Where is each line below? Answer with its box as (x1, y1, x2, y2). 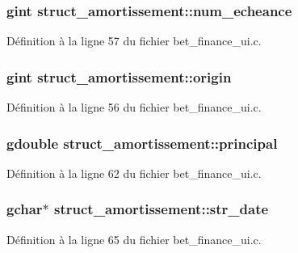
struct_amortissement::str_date (54, 199, 269, 219)
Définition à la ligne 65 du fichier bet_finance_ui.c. (6, 230, 262, 247)
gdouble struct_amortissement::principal (6, 133, 278, 153)
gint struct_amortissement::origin (6, 66, 232, 86)
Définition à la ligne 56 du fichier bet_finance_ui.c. (6, 99, 262, 116)
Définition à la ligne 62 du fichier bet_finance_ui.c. (6, 164, 262, 181)
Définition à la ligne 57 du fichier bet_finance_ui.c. (6, 32, 262, 49)
